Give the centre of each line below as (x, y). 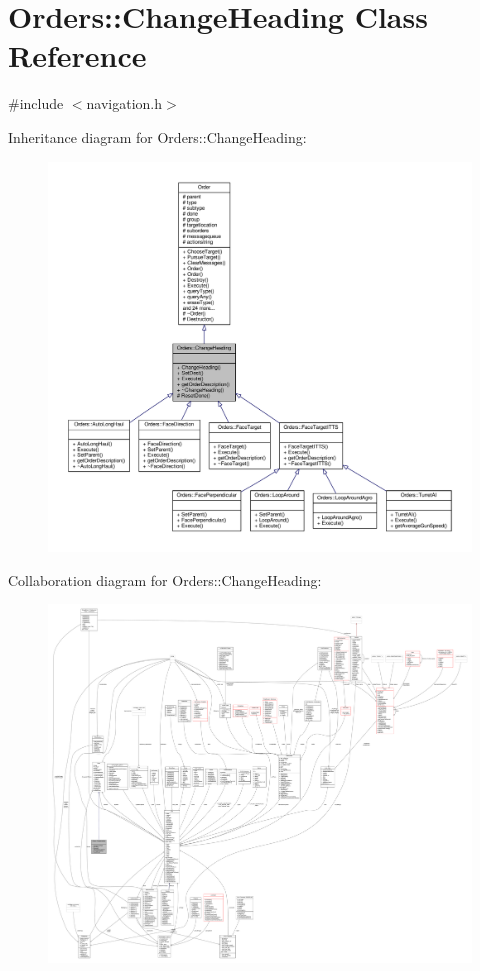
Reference (77, 55)
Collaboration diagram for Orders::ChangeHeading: (165, 579)
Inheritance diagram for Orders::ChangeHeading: (157, 136)
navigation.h (124, 103)
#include (36, 103)
